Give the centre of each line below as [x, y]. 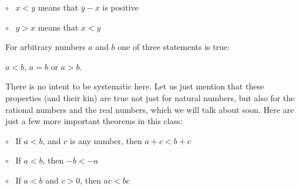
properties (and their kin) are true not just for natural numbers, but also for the [150, 97]
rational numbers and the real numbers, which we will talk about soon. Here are [150, 109]
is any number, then [106, 140]
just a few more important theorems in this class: [94, 121]
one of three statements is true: [174, 47]
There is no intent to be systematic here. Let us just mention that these [135, 86]
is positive [120, 7]
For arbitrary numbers [46, 47]
